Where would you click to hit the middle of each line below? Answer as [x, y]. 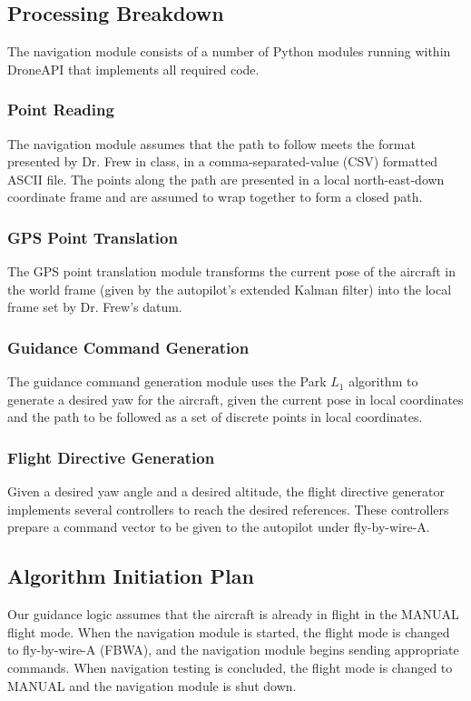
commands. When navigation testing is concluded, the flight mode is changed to [230, 667]
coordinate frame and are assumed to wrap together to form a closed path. [215, 197]
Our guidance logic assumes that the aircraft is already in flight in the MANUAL [233, 614]
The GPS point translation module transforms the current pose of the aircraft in [232, 271]
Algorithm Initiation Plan [131, 576]
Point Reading [61, 110]
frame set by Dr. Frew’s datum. [95, 307]
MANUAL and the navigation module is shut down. [152, 685]
